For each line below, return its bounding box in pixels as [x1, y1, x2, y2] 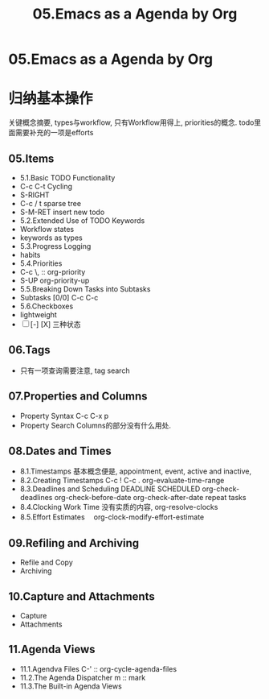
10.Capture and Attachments [8, 589, 155, 603]
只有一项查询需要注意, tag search [19, 366, 130, 375]
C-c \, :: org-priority [19, 267, 86, 276]
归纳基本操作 [8, 89, 94, 108]
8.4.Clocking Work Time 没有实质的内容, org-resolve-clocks [19, 503, 218, 512]
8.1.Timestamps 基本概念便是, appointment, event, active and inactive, [19, 466, 251, 476]
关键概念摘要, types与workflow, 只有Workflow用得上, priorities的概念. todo [8, 118, 255, 127]
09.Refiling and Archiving [8, 536, 140, 550]
